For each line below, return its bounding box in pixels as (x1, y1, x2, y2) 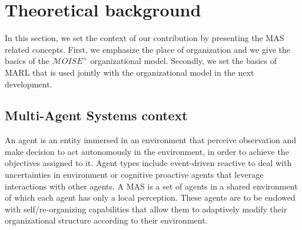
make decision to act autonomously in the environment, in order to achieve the (5, 145, 289, 157)
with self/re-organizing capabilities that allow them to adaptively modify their (5, 202, 287, 215)
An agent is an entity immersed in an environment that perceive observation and (5, 134, 297, 146)
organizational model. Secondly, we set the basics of (90, 55, 277, 67)
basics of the (5, 55, 49, 67)
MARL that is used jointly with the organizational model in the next (5, 66, 254, 78)
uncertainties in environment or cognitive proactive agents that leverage (5, 168, 264, 181)
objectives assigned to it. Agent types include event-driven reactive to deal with (5, 157, 292, 169)
